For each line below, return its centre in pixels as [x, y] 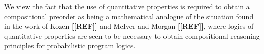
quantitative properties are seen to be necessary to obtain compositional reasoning [132, 36]
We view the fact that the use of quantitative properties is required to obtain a [127, 6]
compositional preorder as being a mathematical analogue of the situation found [129, 16]
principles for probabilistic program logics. [70, 46]
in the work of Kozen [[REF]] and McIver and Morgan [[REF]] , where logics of [129, 26]
